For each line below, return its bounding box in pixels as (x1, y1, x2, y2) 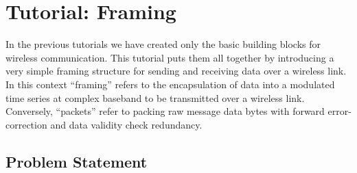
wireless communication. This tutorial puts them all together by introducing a (5, 50, 334, 64)
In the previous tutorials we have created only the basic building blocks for (5, 37, 321, 51)
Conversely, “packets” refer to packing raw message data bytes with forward (5, 104, 325, 118)
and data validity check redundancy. (50, 117, 203, 131)
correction (5, 117, 47, 131)
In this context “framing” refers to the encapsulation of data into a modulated (5, 77, 335, 91)
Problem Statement (5, 150, 148, 172)
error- (327, 104, 352, 118)
